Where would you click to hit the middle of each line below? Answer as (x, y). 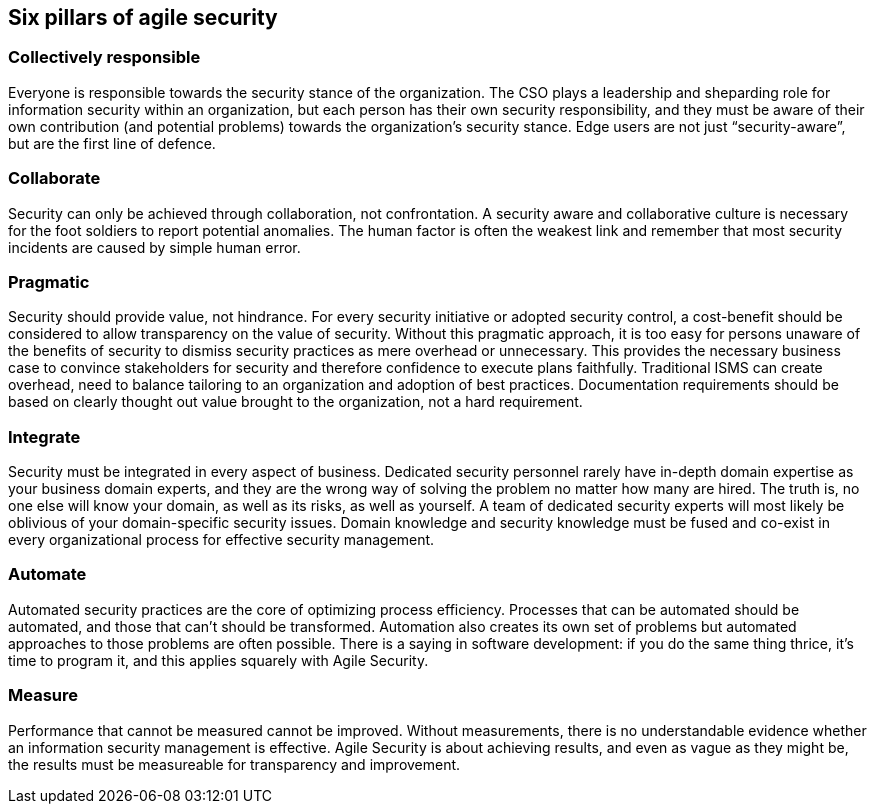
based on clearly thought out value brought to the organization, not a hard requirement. (295, 402)
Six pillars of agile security (143, 17)
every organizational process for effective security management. (221, 540)
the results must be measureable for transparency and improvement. (234, 764)
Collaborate (54, 178)
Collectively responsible (104, 57)
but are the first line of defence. (112, 143)
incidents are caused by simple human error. (154, 247)
